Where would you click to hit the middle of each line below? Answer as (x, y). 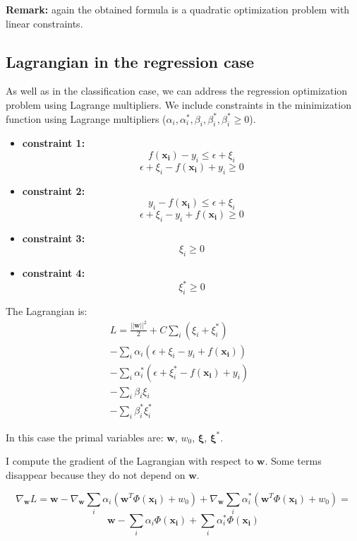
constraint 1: (54, 143)
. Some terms (293, 461)
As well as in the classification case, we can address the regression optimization (177, 91)
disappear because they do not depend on (96, 474)
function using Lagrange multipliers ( (86, 118)
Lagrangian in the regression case (130, 61)
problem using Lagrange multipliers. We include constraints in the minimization (178, 104)
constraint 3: (54, 238)
